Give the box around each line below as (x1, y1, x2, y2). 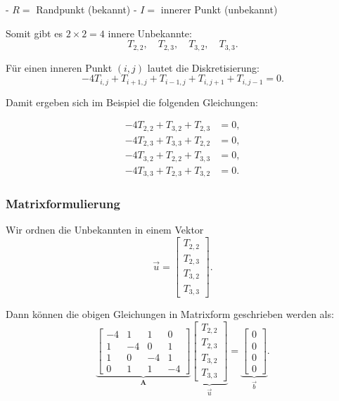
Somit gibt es (6, 25, 63, 40)
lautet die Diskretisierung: (147, 60, 260, 75)
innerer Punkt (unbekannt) (160, 2, 278, 16)
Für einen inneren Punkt (6, 60, 113, 75)
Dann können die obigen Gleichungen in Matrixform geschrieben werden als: (6, 306, 334, 321)
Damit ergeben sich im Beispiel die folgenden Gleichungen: (6, 94, 258, 109)
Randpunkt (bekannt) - (36, 2, 137, 16)
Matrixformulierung (6, 195, 120, 212)
